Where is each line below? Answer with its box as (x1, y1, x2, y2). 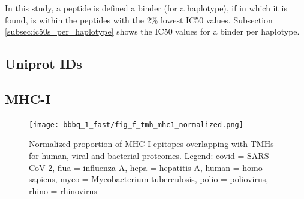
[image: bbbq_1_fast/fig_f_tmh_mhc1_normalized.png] (29, 120, 243, 129)
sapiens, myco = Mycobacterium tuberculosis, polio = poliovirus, (29, 173, 269, 185)
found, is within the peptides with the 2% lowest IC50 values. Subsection (5, 13, 273, 26)
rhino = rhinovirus (29, 184, 97, 197)
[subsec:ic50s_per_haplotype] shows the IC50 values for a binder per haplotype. (5, 25, 300, 38)
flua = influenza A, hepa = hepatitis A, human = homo (57, 161, 263, 173)
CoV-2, (29, 161, 55, 173)
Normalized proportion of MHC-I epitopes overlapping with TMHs (29, 137, 274, 150)
